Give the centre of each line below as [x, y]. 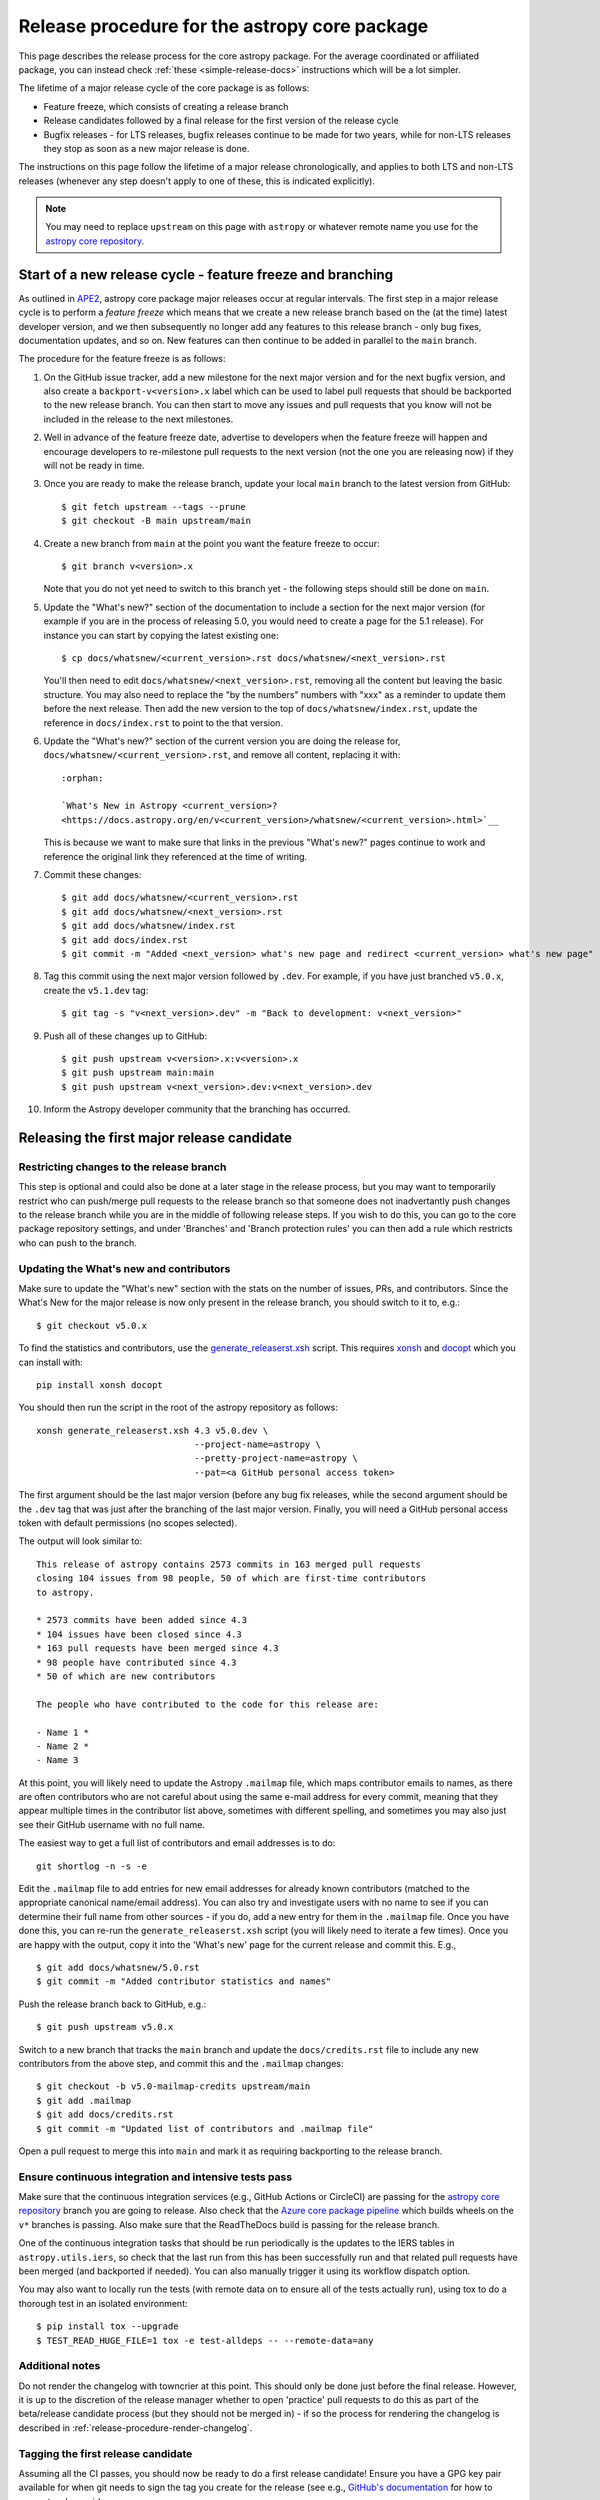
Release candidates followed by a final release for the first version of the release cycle [221, 121]
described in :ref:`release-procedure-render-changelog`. [135, 2427]
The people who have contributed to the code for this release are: [207, 1704]
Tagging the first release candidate [105, 2453]
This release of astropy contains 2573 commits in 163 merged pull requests [229, 1564]
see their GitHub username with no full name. [111, 1824]
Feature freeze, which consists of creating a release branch [166, 106]
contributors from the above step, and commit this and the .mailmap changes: [181, 2063]
